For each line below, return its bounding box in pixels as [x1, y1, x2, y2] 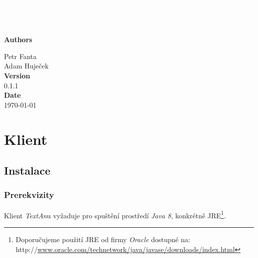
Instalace [4, 163, 51, 178]
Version [4, 70, 30, 80]
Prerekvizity [4, 189, 54, 201]
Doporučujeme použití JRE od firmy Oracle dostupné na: [15, 234, 191, 244]
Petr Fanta [4, 51, 37, 61]
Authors [4, 34, 32, 45]
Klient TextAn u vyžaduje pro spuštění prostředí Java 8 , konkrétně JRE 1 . [4, 208, 226, 220]
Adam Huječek [4, 61, 49, 71]
